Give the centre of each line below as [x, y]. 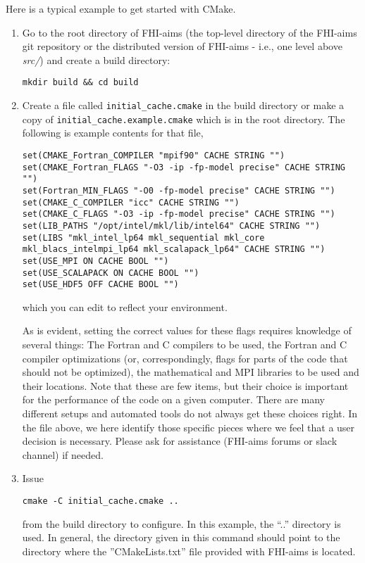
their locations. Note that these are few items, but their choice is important [185, 385]
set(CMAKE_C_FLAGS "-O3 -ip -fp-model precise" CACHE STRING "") [179, 214]
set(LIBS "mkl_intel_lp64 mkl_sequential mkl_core [143, 238]
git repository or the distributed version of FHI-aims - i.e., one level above [182, 46]
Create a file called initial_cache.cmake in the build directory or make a [183, 105]
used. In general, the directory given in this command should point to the [181, 537]
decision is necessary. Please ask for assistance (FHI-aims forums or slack [180, 441]
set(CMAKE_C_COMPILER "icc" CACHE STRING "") [131, 202]
